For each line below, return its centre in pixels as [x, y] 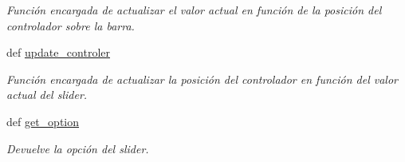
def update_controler [58, 52]
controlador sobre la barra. [71, 25]
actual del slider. [47, 95]
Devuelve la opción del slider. [78, 148]
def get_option [43, 121]
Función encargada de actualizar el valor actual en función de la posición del [194, 10]
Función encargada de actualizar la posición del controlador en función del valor [202, 79]
